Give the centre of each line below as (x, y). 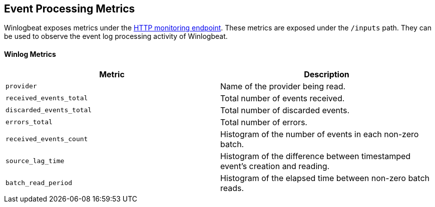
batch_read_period (39, 183)
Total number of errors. (264, 122)
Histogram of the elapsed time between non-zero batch (325, 178)
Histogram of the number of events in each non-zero (320, 134)
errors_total (29, 122)
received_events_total (47, 98)
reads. (232, 188)
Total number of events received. (283, 98)
